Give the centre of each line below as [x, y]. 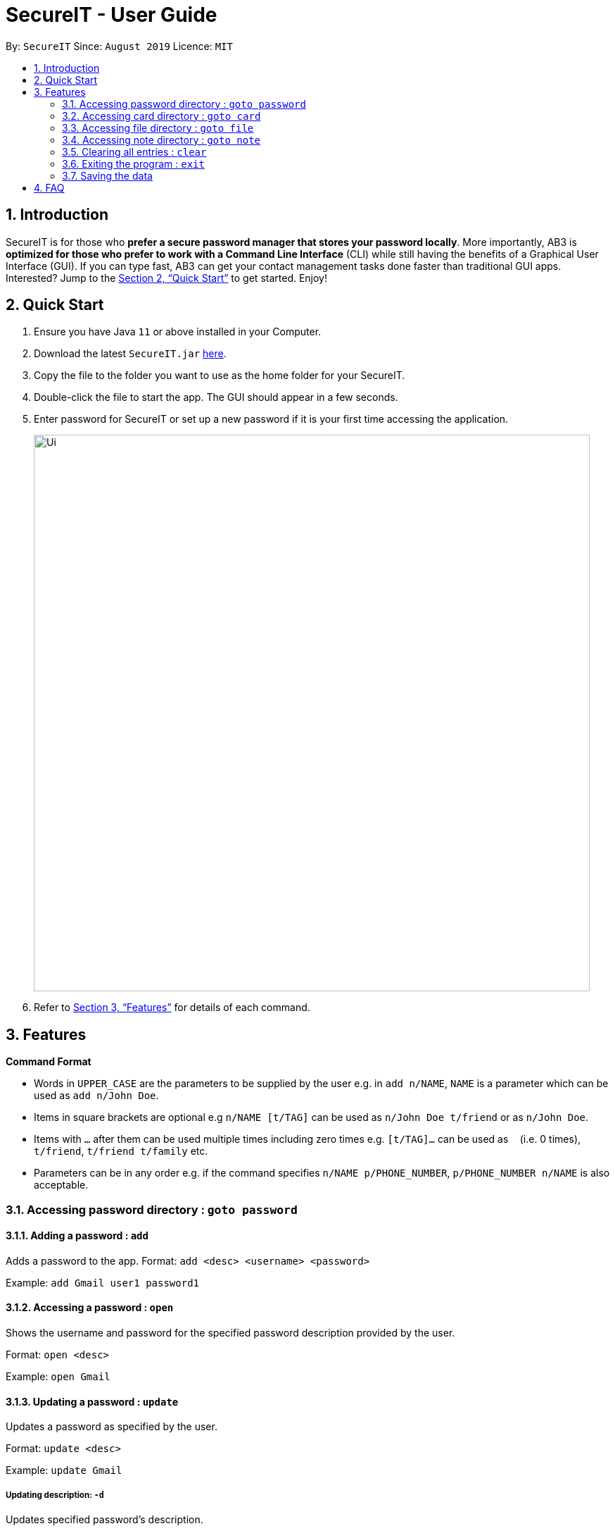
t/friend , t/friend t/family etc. [121, 1151]
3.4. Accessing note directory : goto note [161, 140]
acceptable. [61, 1185]
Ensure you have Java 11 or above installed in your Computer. [178, 332]
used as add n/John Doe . [96, 1096]
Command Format [49, 1062]
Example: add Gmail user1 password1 [102, 1282]
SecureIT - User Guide [112, 15]
